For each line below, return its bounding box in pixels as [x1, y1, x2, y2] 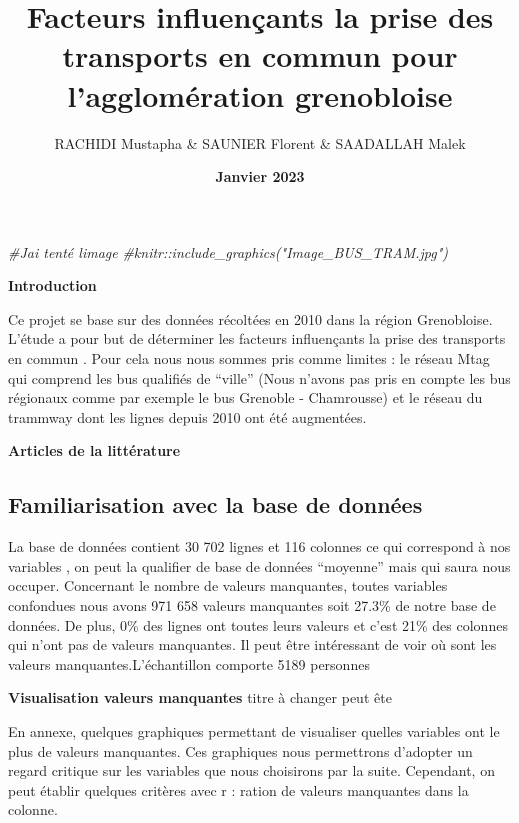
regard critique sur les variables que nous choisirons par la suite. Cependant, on [8, 760, 495, 781]
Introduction [8, 275, 97, 296]
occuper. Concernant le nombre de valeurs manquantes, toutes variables [8, 575, 448, 596]
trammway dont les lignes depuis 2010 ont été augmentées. [8, 406, 367, 427]
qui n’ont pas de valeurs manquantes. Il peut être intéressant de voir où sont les [8, 634, 497, 655]
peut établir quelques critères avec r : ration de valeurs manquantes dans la [8, 779, 469, 800]
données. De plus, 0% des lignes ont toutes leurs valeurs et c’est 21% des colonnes [8, 614, 508, 635]
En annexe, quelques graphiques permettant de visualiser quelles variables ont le [8, 720, 500, 741]
